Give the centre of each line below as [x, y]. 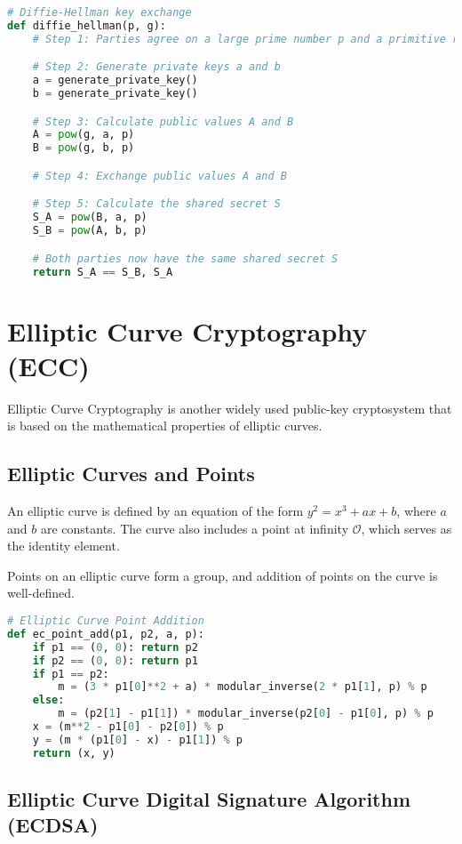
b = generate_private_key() [115, 94]
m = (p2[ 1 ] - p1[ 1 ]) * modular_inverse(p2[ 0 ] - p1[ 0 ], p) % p [246, 714]
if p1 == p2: [71, 674]
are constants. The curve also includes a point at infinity [195, 528]
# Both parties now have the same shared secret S [185, 258]
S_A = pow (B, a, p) [90, 217]
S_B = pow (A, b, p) [90, 231]
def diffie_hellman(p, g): [87, 25]
